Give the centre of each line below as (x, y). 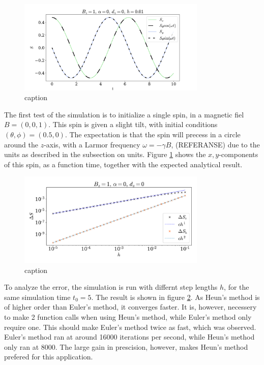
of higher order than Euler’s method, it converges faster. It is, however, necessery (130, 307)
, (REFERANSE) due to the (215, 144)
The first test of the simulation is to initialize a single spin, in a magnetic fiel (124, 114)
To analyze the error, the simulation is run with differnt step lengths (111, 287)
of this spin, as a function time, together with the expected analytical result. (123, 164)
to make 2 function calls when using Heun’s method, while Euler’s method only (128, 316)
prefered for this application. (49, 357)
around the (21, 144)
